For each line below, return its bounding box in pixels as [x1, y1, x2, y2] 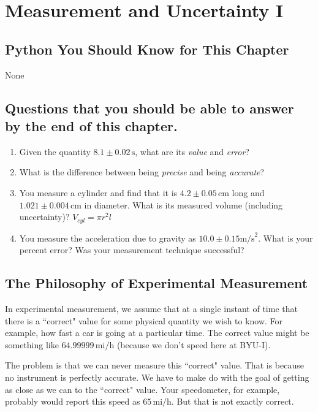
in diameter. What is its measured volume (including [84, 198, 283, 211]
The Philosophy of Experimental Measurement [5, 273, 308, 292]
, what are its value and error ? [135, 145, 249, 158]
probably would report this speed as [5, 395, 140, 408]
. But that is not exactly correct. [171, 395, 294, 408]
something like [5, 338, 59, 351]
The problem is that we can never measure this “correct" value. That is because [5, 359, 304, 372]
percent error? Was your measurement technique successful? [19, 243, 244, 256]
